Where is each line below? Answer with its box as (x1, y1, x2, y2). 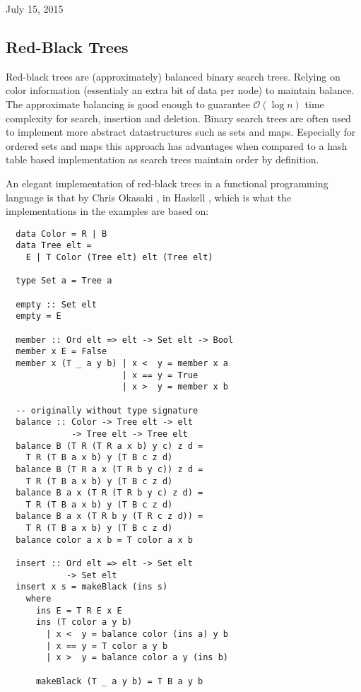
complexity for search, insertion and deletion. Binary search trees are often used (6, 110, 351, 125)
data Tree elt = (16, 240, 92, 251)
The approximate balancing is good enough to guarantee (6, 96, 250, 111)
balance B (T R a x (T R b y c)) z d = (16, 464, 203, 474)
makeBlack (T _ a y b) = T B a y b (35, 676, 203, 686)
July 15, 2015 (6, 1, 64, 16)
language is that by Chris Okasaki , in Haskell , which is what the (6, 189, 292, 204)
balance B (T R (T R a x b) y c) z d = (16, 440, 203, 451)
